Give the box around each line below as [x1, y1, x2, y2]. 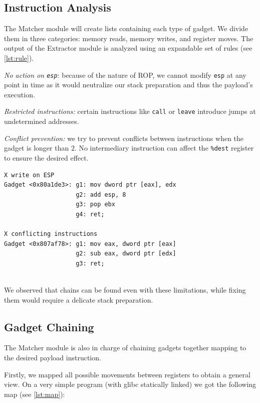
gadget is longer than [4, 143, 69, 153]
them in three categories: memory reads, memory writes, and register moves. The [4, 33, 253, 43]
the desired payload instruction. [4, 352, 101, 363]
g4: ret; [76, 210, 105, 218]
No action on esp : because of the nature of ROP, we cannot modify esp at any [4, 69, 246, 80]
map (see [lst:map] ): [4, 388, 65, 399]
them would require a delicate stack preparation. [4, 294, 153, 305]
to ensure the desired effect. [4, 152, 89, 163]
